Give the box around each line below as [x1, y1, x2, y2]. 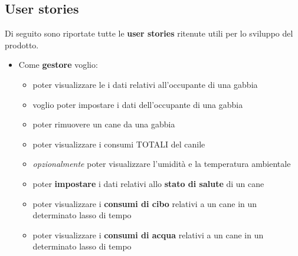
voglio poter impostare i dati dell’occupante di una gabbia [32, 98, 243, 110]
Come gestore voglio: [18, 58, 98, 71]
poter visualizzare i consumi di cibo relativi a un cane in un [32, 197, 257, 209]
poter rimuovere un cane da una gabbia [32, 118, 175, 130]
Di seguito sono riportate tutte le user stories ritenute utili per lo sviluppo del [5, 27, 293, 40]
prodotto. [5, 38, 39, 51]
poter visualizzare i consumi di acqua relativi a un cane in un [32, 228, 264, 241]
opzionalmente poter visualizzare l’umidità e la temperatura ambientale [32, 157, 291, 170]
